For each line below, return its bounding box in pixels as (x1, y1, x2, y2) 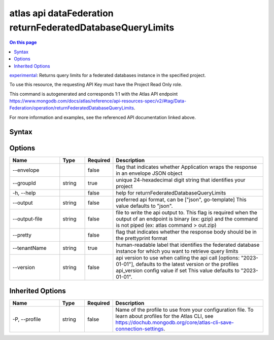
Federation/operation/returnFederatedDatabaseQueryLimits (9, 105, 134, 111)
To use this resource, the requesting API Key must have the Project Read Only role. (9, 82, 183, 88)
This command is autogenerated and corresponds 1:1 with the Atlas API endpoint (9, 91, 178, 97)
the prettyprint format (116, 235, 167, 242)
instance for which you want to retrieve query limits (116, 247, 238, 254)
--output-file (12, 215, 43, 222)
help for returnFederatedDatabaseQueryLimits (116, 189, 226, 196)
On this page (9, 40, 37, 46)
